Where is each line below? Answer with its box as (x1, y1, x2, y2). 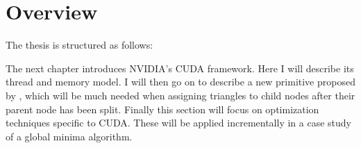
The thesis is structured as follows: (6, 38, 153, 52)
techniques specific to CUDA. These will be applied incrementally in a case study (6, 115, 351, 130)
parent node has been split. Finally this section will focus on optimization (6, 101, 319, 116)
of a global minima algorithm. (6, 129, 133, 143)
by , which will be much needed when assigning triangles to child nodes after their (6, 88, 355, 102)
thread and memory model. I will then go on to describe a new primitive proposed (6, 74, 355, 89)
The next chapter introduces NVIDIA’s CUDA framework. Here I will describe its (6, 60, 354, 75)
